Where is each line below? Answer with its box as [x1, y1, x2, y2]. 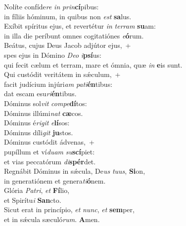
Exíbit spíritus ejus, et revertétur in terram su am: [4, 21, 156, 31]
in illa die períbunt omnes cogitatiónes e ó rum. [4, 30, 144, 40]
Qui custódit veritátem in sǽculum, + [4, 69, 121, 79]
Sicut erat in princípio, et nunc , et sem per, [4, 204, 135, 215]
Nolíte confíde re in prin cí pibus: [4, 1, 99, 11]
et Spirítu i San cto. [4, 194, 61, 205]
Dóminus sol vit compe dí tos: [4, 98, 87, 108]
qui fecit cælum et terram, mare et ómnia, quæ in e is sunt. [4, 59, 183, 70]
